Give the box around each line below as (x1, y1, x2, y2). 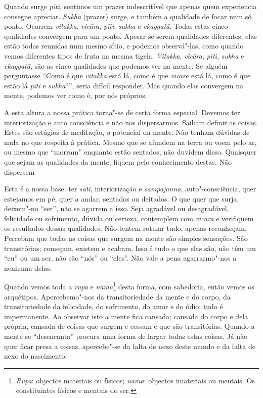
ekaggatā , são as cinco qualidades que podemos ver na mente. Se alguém (4, 60, 228, 71)
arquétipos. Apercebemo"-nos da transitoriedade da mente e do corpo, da (4, 291, 231, 302)
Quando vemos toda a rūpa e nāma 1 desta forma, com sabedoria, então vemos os (4, 280, 254, 292)
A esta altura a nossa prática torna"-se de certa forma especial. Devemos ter (4, 107, 240, 117)
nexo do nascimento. (4, 351, 67, 361)
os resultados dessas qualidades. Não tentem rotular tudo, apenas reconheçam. (4, 223, 247, 233)
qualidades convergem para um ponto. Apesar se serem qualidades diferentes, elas (4, 30, 257, 41)
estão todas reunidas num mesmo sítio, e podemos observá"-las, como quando (4, 40, 244, 51)
